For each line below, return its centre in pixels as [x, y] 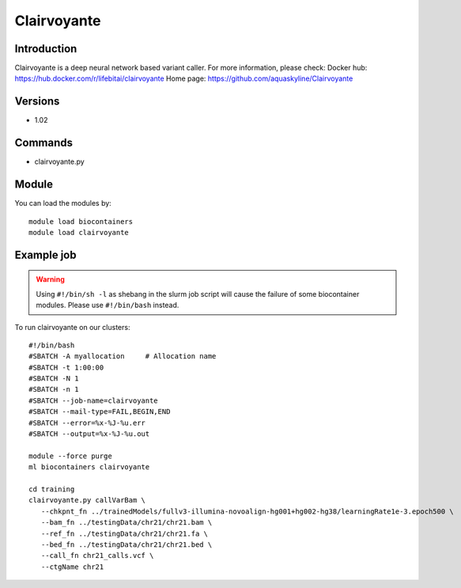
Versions [37, 102]
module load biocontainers [81, 221]
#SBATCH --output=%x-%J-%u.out [89, 434]
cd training [52, 489]
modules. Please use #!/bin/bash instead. [108, 305]
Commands [44, 143]
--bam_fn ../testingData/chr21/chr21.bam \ [127, 523]
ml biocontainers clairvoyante [89, 467]
